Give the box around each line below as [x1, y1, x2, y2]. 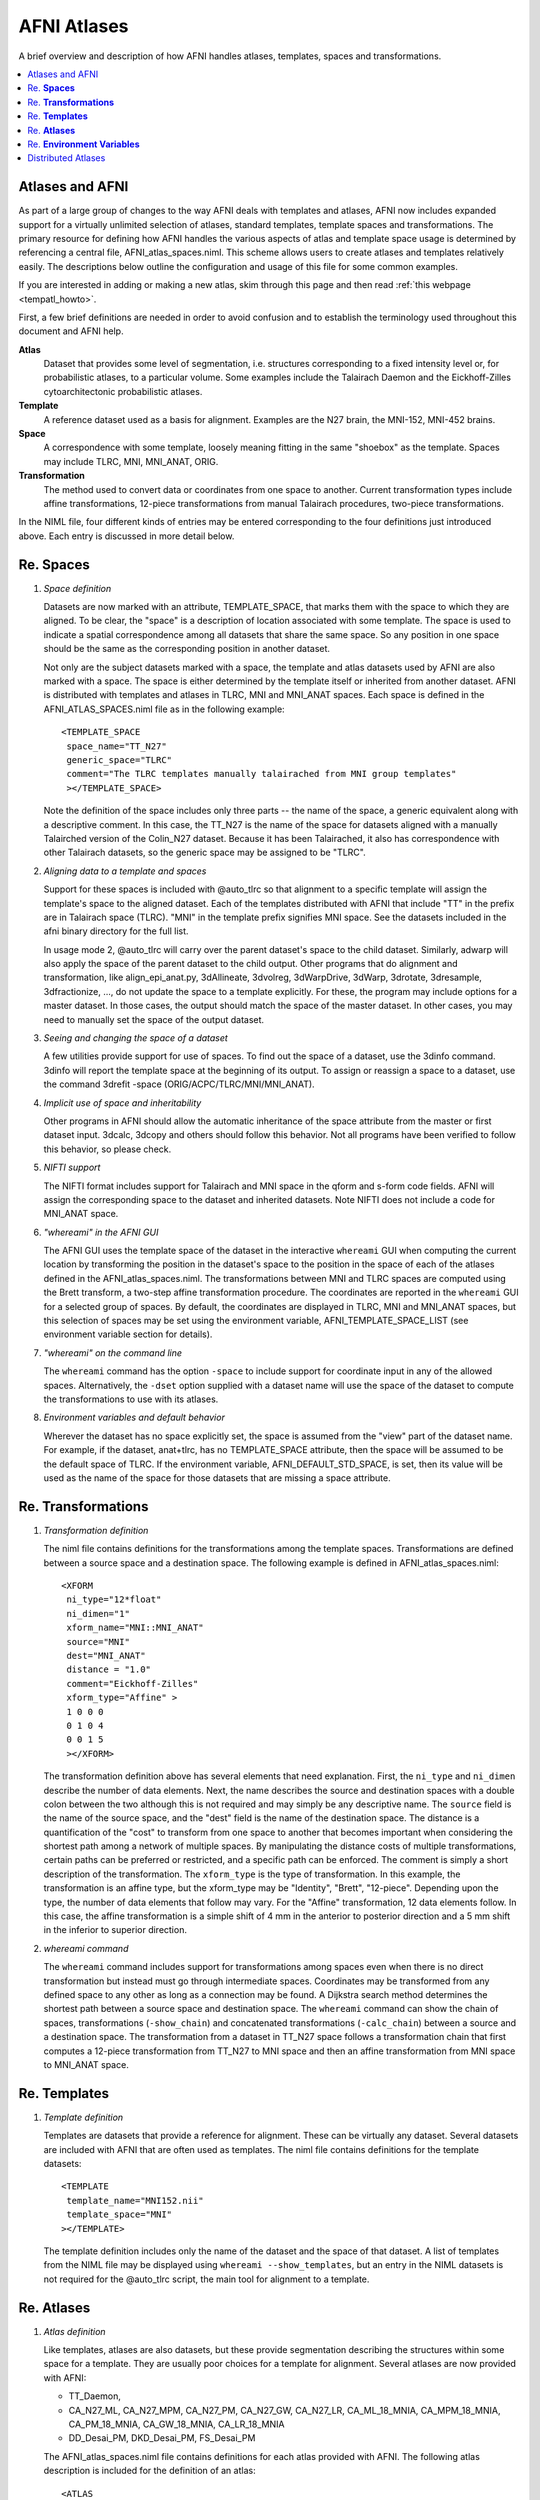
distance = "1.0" [66, 1664, 152, 1675]
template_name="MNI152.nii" [66, 2195, 204, 2206]
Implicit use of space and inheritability [43, 1096, 202, 1109]
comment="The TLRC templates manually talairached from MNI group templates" [66, 768, 457, 780]
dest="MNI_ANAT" [66, 1650, 146, 1661]
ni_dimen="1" [66, 1608, 130, 1619]
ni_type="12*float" [66, 1594, 162, 1605]
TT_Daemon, [68, 2390, 122, 2402]
